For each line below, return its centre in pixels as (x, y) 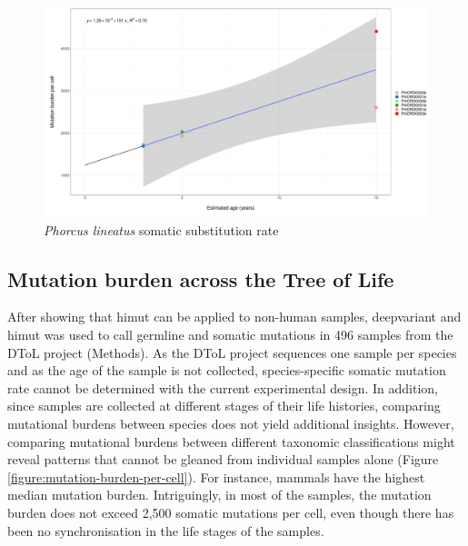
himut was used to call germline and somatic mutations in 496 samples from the (230, 335)
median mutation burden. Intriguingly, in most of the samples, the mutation (219, 495)
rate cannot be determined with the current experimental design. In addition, (223, 387)
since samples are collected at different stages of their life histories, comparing (224, 406)
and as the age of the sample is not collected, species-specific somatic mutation (227, 370)
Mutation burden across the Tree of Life (201, 278)
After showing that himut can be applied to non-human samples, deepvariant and (234, 317)
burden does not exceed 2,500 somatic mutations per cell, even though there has (231, 512)
